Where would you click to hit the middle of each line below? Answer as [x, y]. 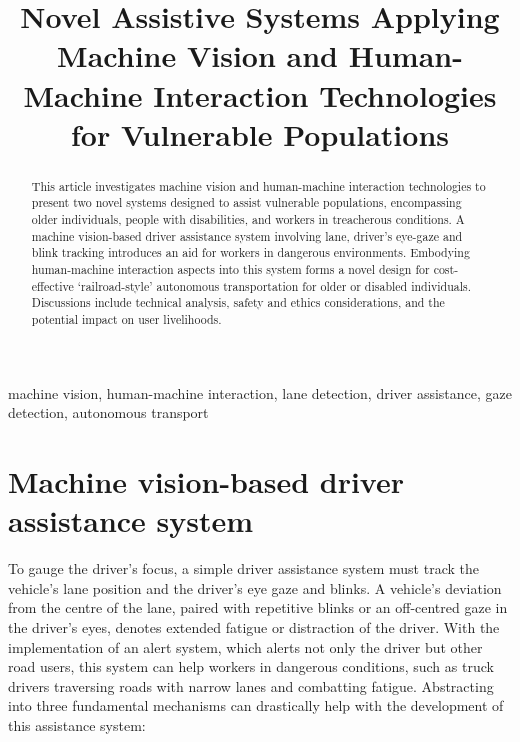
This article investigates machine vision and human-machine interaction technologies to [258, 185]
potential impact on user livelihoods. [126, 318]
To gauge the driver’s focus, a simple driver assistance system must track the [243, 568]
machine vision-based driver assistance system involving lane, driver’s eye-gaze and [247, 235]
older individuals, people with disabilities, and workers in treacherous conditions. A [248, 219]
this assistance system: [77, 724]
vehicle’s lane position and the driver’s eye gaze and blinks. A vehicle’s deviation [255, 587]
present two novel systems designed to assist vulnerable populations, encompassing [246, 202]
